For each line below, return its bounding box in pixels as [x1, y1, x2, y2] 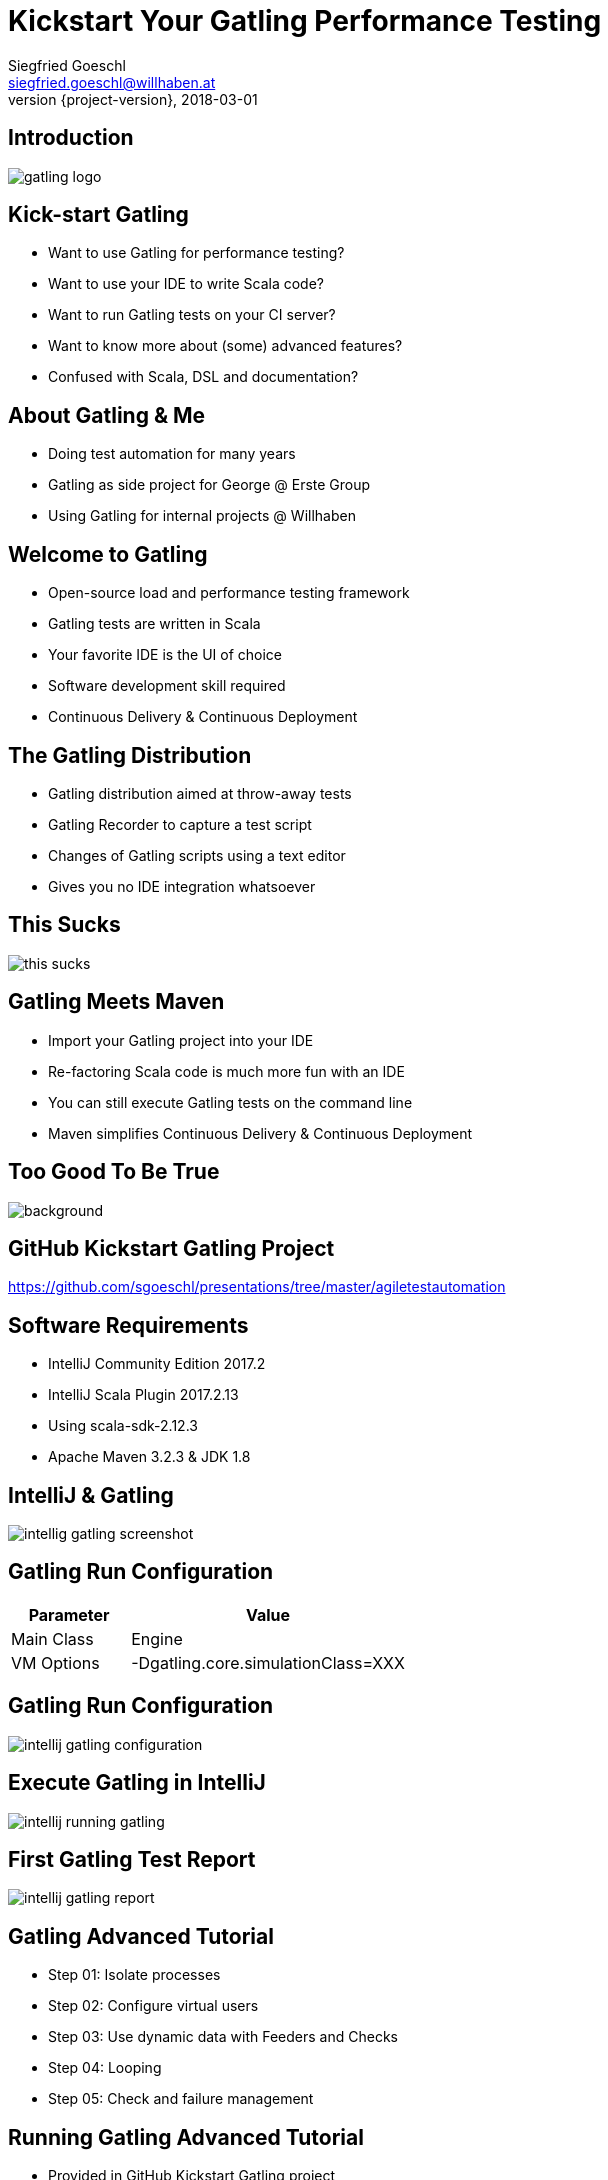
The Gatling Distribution [8, 742, 252, 768]
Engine [131, 1628, 183, 1649]
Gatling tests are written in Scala [48, 615, 261, 633]
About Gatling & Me [8, 402, 206, 428]
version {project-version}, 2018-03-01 [8, 90, 258, 108]
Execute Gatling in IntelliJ [8, 1770, 266, 1796]
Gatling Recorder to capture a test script [48, 815, 312, 833]
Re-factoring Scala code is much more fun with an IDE [48, 1062, 405, 1080]
